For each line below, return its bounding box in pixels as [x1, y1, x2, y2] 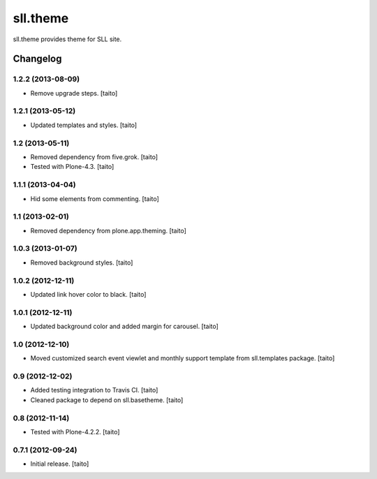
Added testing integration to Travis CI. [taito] [30, 386, 158, 395]
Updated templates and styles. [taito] [30, 121, 138, 129]
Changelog [13, 53, 62, 65]
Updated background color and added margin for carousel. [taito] [30, 322, 219, 331]
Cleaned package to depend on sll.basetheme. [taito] [30, 395, 184, 404]
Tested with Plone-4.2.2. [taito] [30, 427, 120, 436]
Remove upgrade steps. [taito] [30, 89, 118, 97]
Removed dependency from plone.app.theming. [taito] [30, 226, 186, 235]
